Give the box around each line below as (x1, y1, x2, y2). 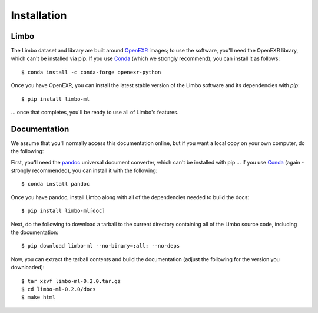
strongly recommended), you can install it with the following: (11, 167, 158, 174)
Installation (11, 9, 67, 22)
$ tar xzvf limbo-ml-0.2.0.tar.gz (21, 278, 121, 284)
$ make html (21, 294, 56, 301)
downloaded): (11, 264, 45, 271)
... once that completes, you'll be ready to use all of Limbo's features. (11, 109, 179, 116)
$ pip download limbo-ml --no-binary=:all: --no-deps (21, 242, 180, 249)
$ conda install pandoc (21, 180, 90, 187)
